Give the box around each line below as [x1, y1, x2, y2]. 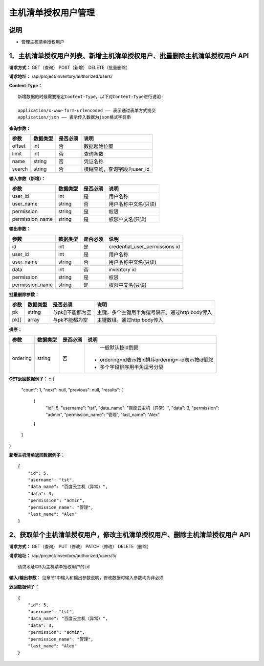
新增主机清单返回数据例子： [9, 452, 65, 458]
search [12, 165, 28, 172]
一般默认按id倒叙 [99, 344, 139, 351]
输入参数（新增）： [9, 176, 46, 182]
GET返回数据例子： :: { [9, 376, 55, 382]
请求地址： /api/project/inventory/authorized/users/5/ [9, 552, 117, 558]
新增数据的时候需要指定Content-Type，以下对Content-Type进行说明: [18, 94, 164, 100]
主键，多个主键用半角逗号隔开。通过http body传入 [97, 309, 212, 316]
